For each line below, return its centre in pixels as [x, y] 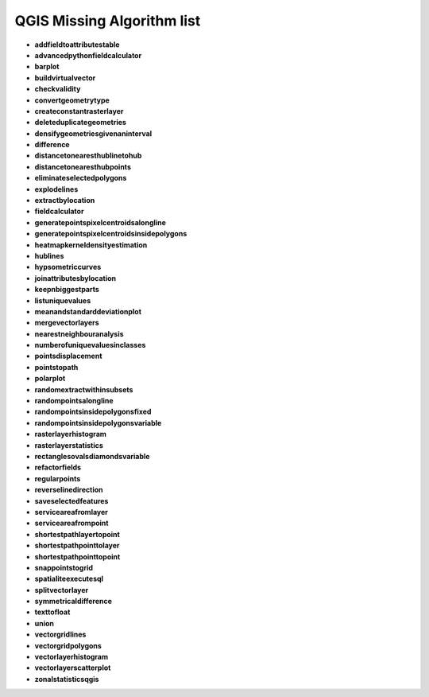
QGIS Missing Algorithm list [108, 21]
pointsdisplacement [68, 356]
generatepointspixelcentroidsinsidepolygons [111, 234]
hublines [49, 255]
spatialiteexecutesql [69, 579]
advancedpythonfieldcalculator [88, 55]
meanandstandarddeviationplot [88, 311]
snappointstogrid [64, 567]
